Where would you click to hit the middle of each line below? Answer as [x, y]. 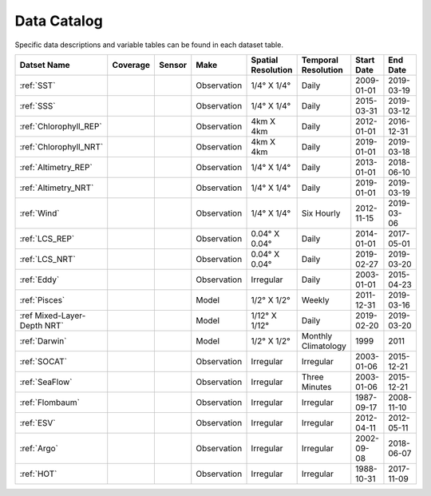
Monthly [317, 335]
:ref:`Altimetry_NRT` [57, 188]
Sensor [173, 65]
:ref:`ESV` [38, 423]
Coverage [131, 65]
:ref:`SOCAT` [43, 361]
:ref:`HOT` [38, 474]
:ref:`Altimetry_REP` [56, 167]
